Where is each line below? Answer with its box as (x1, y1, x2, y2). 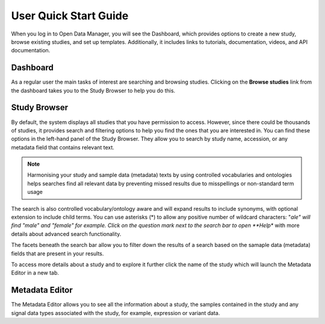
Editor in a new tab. (11, 269, 60, 276)
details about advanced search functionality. (11, 230, 122, 237)
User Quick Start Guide (11, 9, 129, 22)
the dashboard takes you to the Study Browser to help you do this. (11, 87, 176, 94)
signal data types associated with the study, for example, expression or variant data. (11, 309, 220, 316)
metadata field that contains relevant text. (11, 143, 114, 151)
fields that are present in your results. (11, 250, 104, 257)
